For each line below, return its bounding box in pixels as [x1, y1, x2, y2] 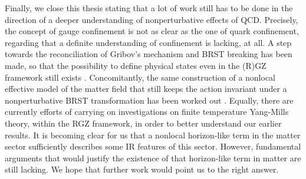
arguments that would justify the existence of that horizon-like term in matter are [5, 151, 301, 164]
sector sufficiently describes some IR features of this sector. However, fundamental [5, 140, 301, 153]
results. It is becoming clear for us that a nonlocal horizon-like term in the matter [5, 128, 301, 141]
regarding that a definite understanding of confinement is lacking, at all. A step [5, 36, 292, 48]
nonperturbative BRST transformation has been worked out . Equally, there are [5, 94, 294, 106]
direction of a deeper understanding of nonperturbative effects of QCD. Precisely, [5, 13, 298, 25]
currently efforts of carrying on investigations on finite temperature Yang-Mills [5, 105, 289, 118]
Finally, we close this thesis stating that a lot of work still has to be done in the [5, 2, 293, 14]
